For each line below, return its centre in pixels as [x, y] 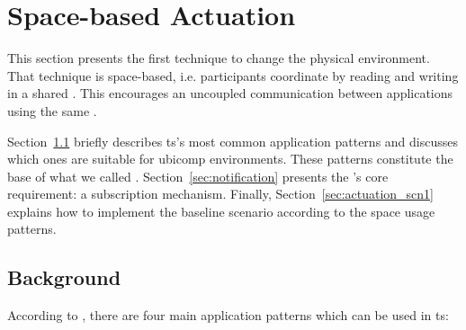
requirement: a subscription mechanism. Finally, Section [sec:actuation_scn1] [221, 194]
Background [64, 277]
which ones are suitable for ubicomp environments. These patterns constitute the [230, 159]
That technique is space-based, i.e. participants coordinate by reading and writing [233, 75]
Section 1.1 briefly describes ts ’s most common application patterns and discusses [233, 141]
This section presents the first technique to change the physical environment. [219, 58]
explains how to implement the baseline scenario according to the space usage [221, 211]
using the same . [52, 110]
